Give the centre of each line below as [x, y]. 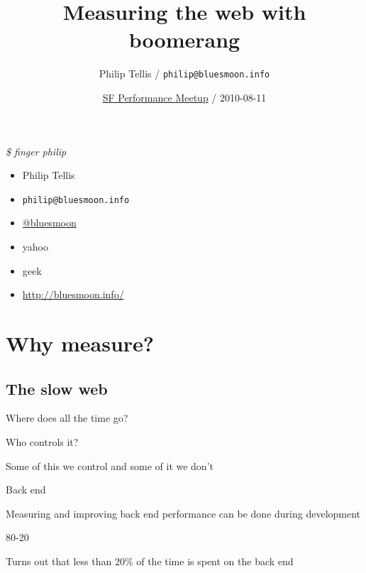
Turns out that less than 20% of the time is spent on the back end [150, 561]
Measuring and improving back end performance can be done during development [183, 513]
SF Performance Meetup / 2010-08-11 [184, 97]
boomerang [184, 39]
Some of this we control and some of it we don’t [110, 465]
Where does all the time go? [67, 418]
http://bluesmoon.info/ [73, 294]
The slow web [57, 388]
